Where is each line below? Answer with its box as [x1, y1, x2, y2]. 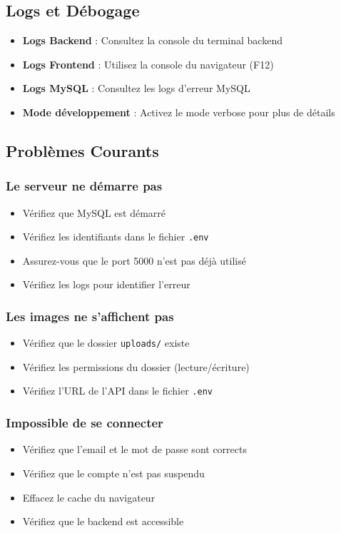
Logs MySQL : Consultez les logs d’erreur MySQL [22, 81, 250, 96]
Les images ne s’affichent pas [6, 307, 174, 325]
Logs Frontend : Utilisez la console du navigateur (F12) [22, 56, 274, 71]
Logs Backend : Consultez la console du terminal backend [22, 33, 283, 48]
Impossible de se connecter [6, 414, 163, 432]
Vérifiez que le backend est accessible [22, 514, 184, 529]
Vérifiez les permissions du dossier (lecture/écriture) [22, 359, 250, 374]
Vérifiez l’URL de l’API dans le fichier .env [22, 383, 213, 398]
